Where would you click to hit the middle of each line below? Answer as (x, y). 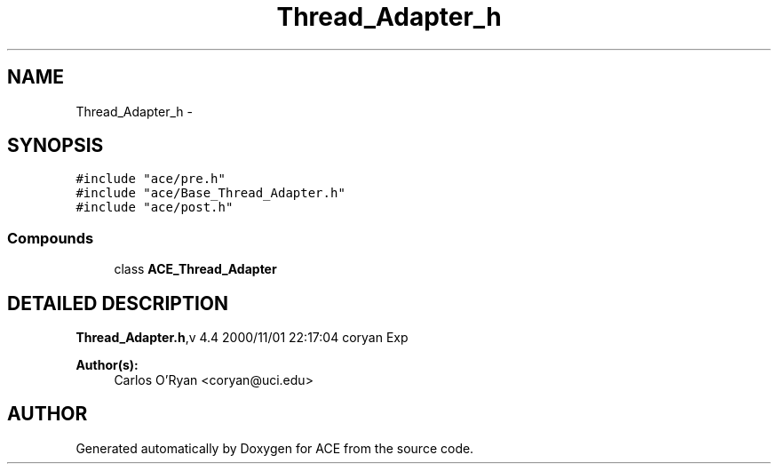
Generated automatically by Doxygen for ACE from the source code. (275, 448)
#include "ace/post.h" (155, 208)
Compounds (51, 238)
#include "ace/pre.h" (151, 179)
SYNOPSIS (56, 146)
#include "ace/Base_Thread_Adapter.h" (210, 193)
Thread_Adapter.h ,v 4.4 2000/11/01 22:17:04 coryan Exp (242, 338)
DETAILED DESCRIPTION (118, 303)
